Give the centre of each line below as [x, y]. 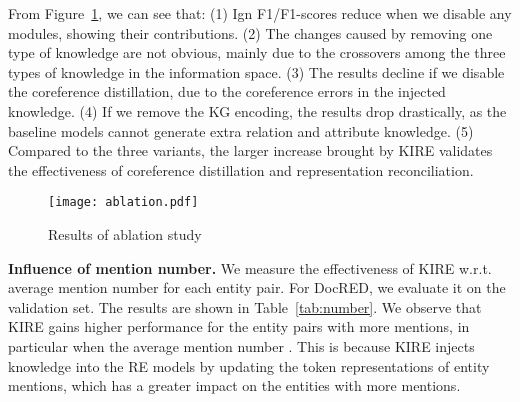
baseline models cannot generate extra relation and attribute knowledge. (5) [241, 130]
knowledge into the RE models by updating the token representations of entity [249, 365]
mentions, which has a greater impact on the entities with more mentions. [234, 385]
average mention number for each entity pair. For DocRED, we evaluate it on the [257, 287]
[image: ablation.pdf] [123, 202]
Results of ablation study [125, 234]
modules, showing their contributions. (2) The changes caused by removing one [250, 32]
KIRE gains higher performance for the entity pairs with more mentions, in [239, 326]
